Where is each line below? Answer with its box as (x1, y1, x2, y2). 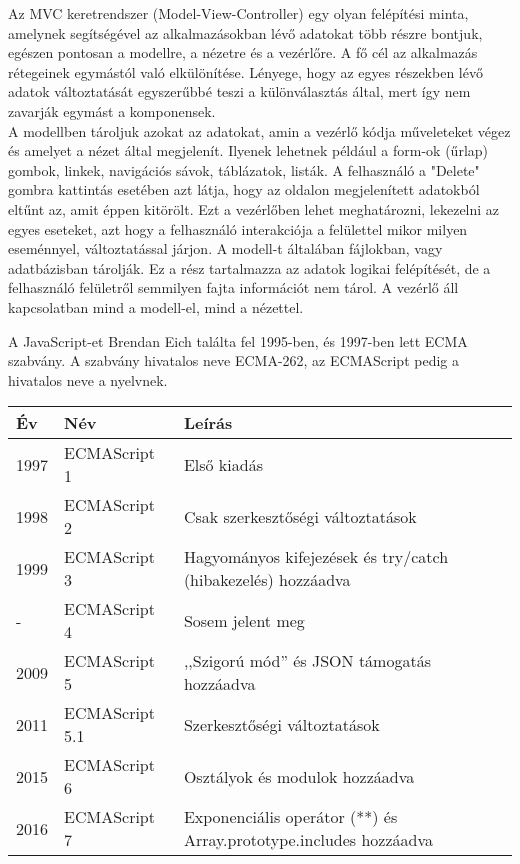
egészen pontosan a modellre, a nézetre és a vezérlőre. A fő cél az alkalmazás (8, 42, 478, 63)
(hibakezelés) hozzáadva (183, 568, 351, 592)
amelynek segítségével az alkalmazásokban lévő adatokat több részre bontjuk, (8, 22, 483, 43)
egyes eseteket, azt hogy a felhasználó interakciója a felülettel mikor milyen (8, 218, 468, 239)
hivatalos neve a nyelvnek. (8, 369, 168, 390)
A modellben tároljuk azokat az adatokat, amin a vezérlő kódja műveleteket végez (8, 120, 511, 141)
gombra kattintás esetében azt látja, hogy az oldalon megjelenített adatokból (8, 179, 480, 200)
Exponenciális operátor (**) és (183, 805, 398, 829)
